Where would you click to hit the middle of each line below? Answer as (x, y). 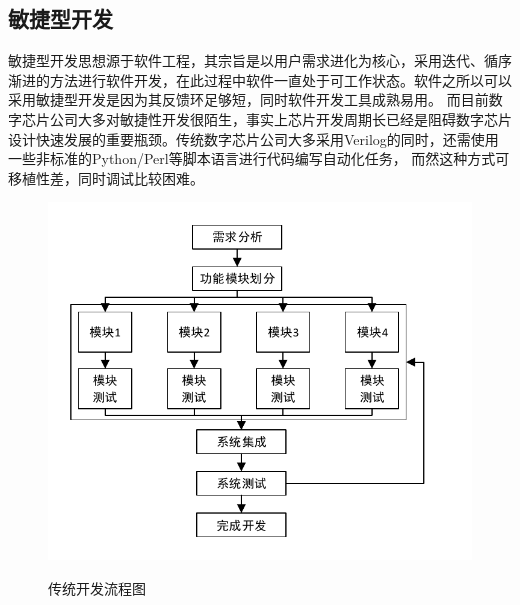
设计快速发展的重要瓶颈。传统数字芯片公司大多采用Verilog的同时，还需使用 (253, 138)
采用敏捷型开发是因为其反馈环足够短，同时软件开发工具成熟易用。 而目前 (248, 99)
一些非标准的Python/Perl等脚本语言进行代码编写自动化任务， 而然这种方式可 (259, 158)
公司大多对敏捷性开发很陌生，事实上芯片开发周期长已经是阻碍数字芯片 (280, 118)
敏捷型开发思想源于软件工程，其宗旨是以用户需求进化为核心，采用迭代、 (246, 60)
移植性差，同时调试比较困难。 (106, 177)
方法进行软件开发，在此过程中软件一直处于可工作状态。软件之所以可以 (280, 79)
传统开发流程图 (97, 587)
